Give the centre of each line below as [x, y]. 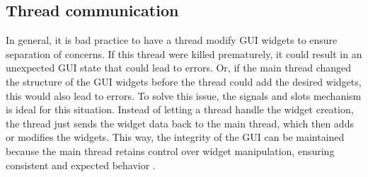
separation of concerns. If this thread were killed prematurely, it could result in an [184, 53]
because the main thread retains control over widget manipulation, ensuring [170, 150]
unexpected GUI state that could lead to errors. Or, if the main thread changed [179, 68]
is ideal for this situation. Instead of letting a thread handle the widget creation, [180, 109]
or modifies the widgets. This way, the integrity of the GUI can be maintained [175, 137]
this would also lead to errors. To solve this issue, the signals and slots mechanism [184, 95]
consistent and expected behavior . [81, 165]
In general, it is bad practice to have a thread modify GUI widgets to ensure [172, 40]
